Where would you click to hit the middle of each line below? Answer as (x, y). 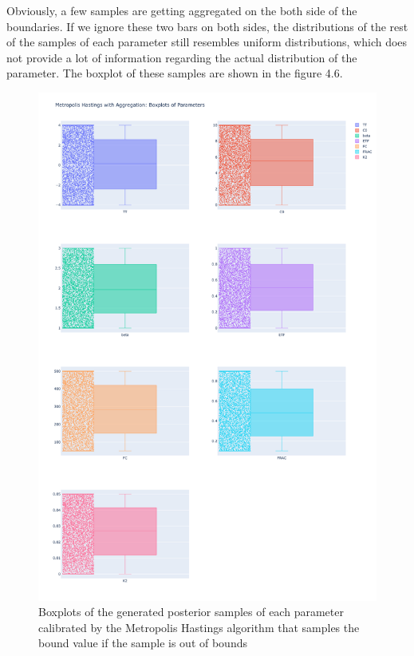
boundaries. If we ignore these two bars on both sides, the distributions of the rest (207, 26)
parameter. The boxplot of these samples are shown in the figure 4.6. (175, 73)
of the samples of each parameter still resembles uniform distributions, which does (207, 42)
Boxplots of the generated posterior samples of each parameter (191, 612)
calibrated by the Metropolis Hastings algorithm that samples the (199, 627)
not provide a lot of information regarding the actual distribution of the (182, 57)
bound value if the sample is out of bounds (143, 643)
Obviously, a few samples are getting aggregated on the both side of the (182, 10)
